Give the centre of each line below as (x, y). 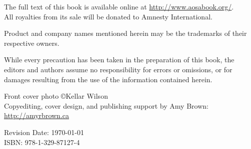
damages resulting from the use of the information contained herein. (108, 79)
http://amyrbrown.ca (36, 115)
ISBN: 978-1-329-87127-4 (42, 142)
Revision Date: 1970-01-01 (44, 132)
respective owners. (32, 43)
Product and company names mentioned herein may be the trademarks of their (125, 33)
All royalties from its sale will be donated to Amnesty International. (108, 16)
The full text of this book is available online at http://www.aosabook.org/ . (119, 6)
